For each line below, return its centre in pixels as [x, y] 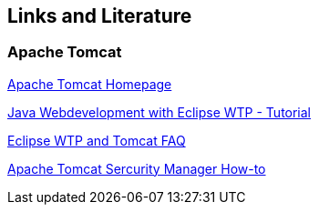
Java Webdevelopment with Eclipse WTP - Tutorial [159, 112]
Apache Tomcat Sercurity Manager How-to [137, 168]
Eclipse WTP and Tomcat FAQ [97, 140]
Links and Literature [100, 16]
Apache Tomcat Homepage [90, 84]
